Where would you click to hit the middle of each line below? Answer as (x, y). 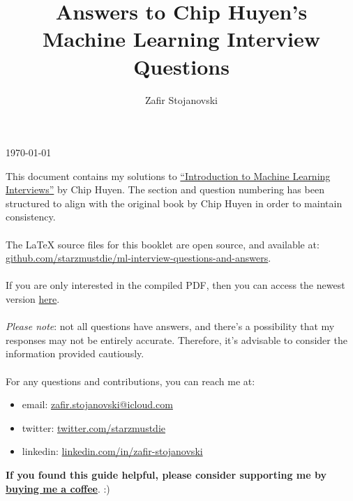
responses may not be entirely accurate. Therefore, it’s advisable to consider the (176, 339)
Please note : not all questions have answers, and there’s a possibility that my (170, 326)
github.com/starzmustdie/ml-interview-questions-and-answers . (138, 258)
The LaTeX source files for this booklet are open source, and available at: (163, 244)
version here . (33, 299)
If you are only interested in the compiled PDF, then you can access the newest (175, 285)
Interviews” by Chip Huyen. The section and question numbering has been (165, 189)
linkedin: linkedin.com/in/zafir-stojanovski (112, 451)
